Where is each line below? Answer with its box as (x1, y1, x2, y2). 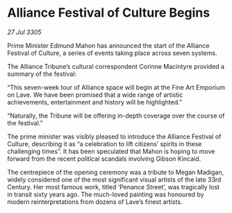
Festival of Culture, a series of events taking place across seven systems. (7, 49, 217, 57)
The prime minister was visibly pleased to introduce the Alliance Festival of (7, 132, 222, 141)
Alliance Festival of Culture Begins (7, 5, 210, 21)
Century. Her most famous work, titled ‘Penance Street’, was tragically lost (7, 182, 220, 191)
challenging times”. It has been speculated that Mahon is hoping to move (7, 147, 215, 155)
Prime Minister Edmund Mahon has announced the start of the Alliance (7, 41, 210, 49)
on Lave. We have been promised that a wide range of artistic (7, 90, 183, 99)
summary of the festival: (7, 70, 77, 78)
